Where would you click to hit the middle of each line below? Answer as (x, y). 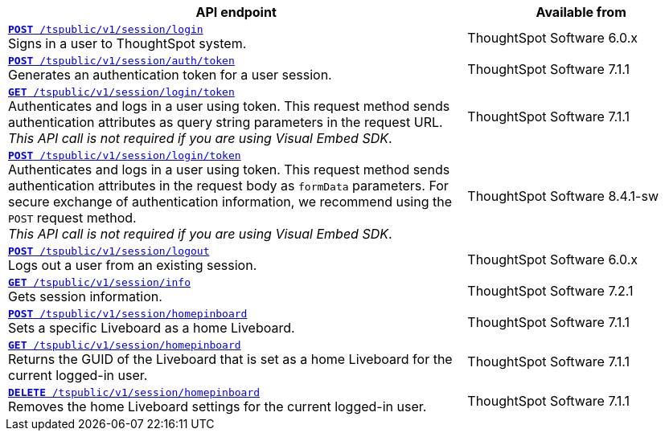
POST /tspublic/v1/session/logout (109, 251)
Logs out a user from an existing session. (133, 265)
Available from (581, 12)
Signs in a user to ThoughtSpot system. (127, 43)
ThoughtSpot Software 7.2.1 (550, 290)
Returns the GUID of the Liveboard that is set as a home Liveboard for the (230, 359)
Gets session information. (85, 296)
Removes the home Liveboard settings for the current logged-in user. (218, 406)
